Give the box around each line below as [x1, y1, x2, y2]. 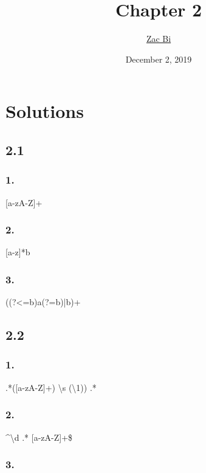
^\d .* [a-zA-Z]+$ [5, 430, 73, 443]
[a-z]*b [5, 246, 30, 258]
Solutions [5, 98, 84, 123]
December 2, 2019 [125, 52, 192, 65]
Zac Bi [146, 32, 171, 45]
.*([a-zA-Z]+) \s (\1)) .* [5, 381, 97, 393]
